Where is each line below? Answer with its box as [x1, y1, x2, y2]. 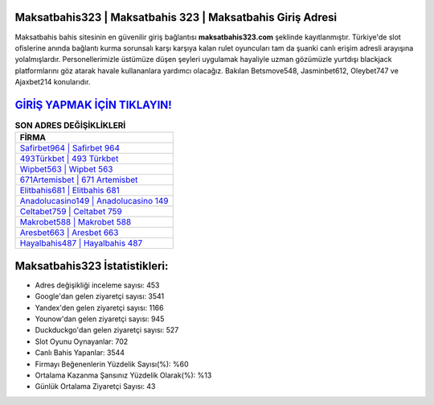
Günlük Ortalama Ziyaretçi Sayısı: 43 [35, 382, 156, 391]
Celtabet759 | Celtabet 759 [19, 206, 122, 217]
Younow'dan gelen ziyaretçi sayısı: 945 [35, 314, 165, 324]
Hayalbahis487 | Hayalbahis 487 [19, 238, 143, 249]
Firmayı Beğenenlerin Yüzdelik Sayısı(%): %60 [35, 359, 189, 369]
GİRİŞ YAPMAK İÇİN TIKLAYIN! [14, 97, 172, 112]
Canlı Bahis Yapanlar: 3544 [35, 348, 125, 357]
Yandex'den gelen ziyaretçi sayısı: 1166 [35, 303, 164, 312]
